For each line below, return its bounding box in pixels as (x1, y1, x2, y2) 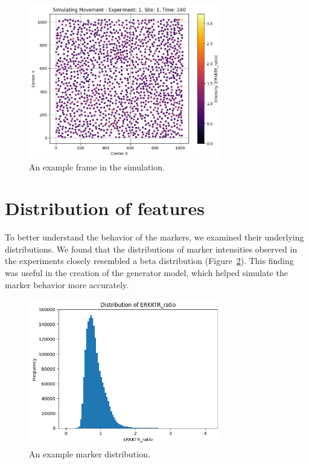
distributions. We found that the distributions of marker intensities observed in (5, 242, 298, 255)
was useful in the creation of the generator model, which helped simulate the (5, 266, 288, 279)
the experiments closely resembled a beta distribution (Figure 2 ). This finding (5, 254, 294, 267)
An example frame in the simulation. (29, 160, 165, 173)
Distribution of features (5, 196, 205, 221)
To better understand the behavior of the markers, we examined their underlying (5, 231, 304, 243)
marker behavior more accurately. (5, 278, 129, 291)
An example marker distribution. (29, 447, 150, 460)
